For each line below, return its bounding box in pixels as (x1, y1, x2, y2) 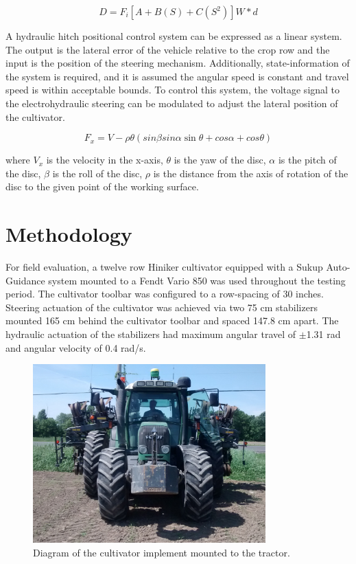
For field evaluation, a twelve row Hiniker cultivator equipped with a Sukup (5, 260, 323, 274)
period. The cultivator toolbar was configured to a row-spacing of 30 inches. (5, 286, 324, 301)
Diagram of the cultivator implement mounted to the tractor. (33, 545, 290, 559)
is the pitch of (278, 153, 337, 167)
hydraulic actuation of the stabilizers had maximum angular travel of (5, 327, 296, 341)
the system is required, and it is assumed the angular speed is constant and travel (5, 69, 349, 83)
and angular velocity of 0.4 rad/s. (5, 340, 146, 354)
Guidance (5, 273, 45, 287)
